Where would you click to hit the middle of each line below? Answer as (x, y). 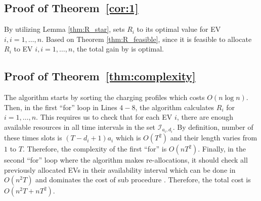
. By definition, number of (213, 127)
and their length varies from (214, 138)
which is (128, 138)
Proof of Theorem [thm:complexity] (100, 76)
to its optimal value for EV (179, 29)
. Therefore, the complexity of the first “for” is (95, 149)
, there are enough (205, 117)
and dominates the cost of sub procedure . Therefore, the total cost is (143, 180)
